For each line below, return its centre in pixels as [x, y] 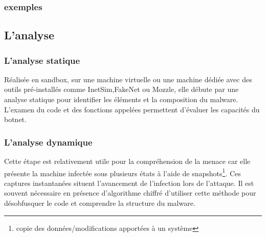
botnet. [15, 119]
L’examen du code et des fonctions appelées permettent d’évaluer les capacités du [132, 109]
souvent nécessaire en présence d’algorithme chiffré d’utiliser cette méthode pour [130, 193]
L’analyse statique [42, 60]
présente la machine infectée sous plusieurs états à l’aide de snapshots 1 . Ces [123, 172]
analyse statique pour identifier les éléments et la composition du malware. [121, 99]
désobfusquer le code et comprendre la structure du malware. [100, 203]
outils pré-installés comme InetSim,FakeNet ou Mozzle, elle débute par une [121, 89]
